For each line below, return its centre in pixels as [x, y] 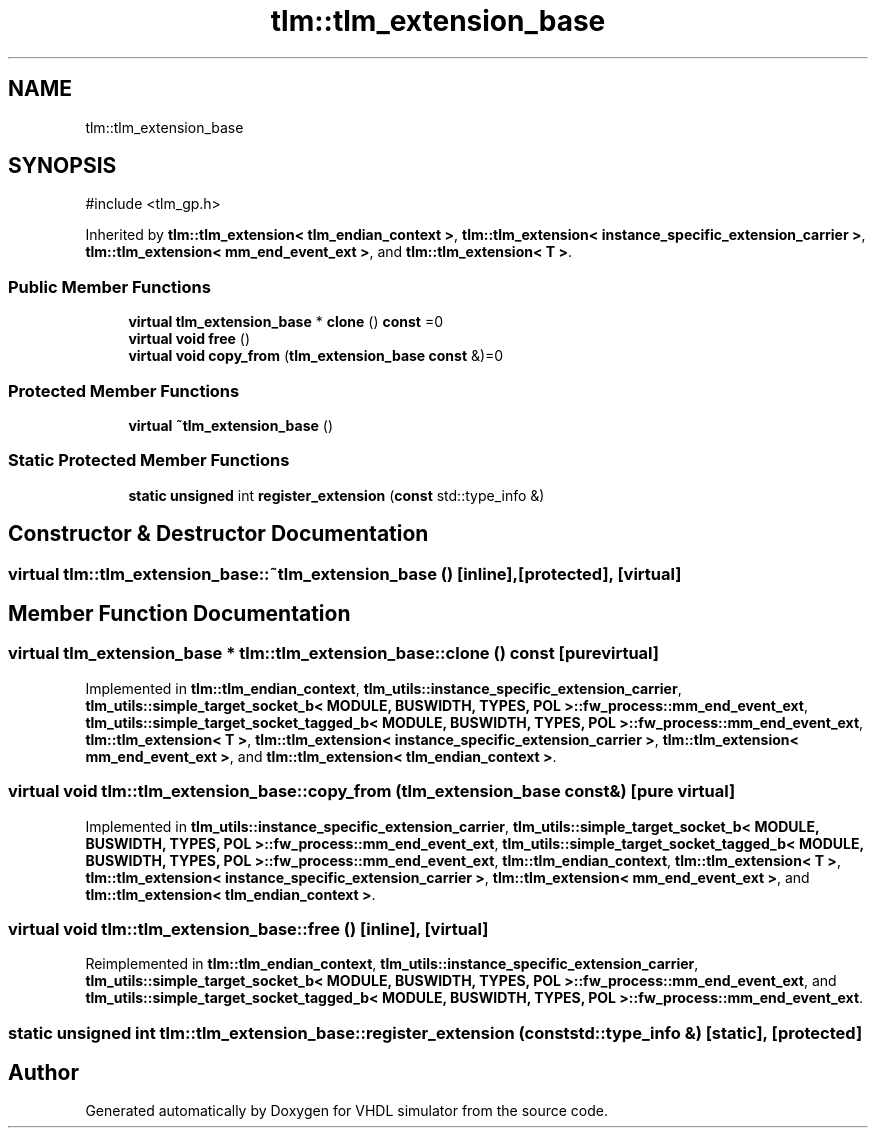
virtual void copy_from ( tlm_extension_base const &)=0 [316, 356]
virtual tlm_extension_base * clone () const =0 [286, 322]
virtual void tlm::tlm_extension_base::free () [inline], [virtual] [248, 928]
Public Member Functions [109, 286]
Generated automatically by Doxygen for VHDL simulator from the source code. [347, 1111]
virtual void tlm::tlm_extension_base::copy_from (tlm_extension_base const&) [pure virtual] [372, 791]
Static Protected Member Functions [149, 460]
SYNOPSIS [62, 166]
